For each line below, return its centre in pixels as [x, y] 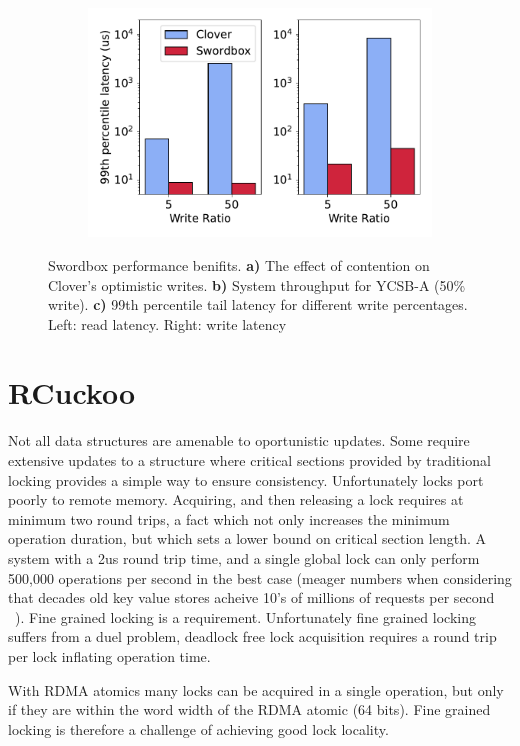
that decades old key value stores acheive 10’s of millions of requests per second [251, 597]
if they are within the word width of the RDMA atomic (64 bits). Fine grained [249, 709]
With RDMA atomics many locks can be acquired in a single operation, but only [256, 689]
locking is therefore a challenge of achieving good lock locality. [198, 728]
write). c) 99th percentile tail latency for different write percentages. [258, 304]
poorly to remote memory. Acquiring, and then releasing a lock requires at [236, 499]
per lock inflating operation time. [109, 655]
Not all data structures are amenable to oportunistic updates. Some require [239, 440]
